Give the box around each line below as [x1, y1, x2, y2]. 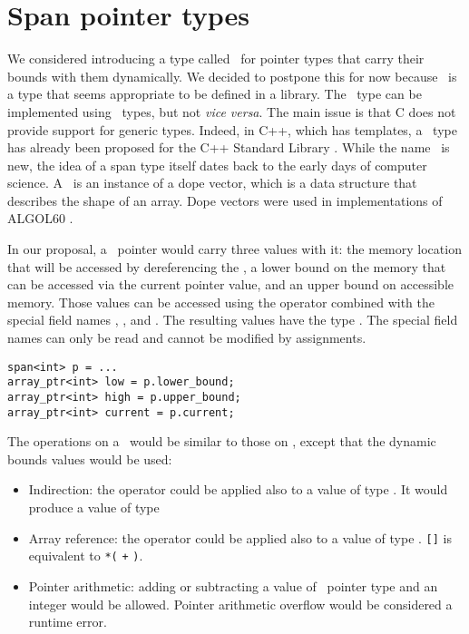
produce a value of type [28, 498, 160, 517]
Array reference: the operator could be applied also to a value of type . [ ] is [28, 528, 453, 547]
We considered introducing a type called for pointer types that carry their [7, 49, 425, 68]
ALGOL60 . [7, 209, 73, 228]
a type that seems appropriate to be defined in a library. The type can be [7, 84, 422, 103]
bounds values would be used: [7, 449, 172, 468]
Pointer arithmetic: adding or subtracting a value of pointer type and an [28, 576, 438, 595]
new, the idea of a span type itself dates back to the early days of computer [7, 155, 427, 174]
